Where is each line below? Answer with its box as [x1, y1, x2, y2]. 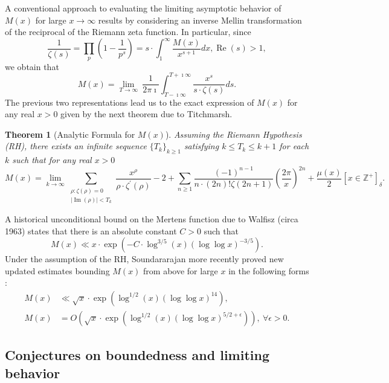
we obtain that [5, 60, 59, 72]
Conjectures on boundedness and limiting [5, 346, 269, 364]
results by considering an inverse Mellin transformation [98, 13, 302, 26]
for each [279, 140, 309, 152]
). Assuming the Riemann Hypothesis [165, 127, 302, 140]
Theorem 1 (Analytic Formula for [5, 127, 135, 140]
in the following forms [228, 264, 309, 277]
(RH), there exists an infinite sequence [5, 140, 147, 152]
